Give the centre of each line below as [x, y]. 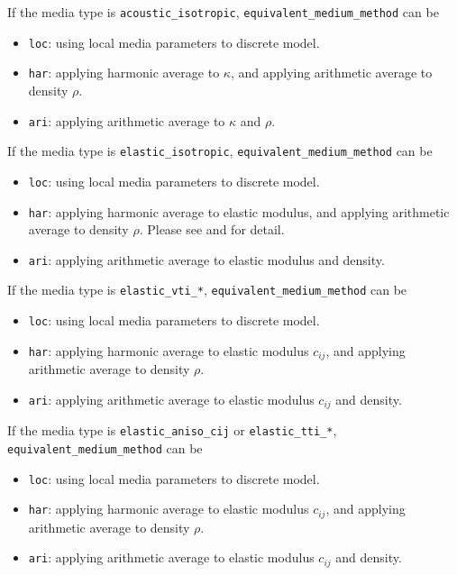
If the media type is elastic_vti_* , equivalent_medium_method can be [207, 290]
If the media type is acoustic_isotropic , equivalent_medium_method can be [223, 12]
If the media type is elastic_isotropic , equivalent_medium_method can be [220, 151]
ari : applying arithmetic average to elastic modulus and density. [206, 259]
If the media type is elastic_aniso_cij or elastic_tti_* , [172, 430]
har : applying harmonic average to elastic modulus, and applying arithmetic [239, 211]
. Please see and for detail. [212, 229]
